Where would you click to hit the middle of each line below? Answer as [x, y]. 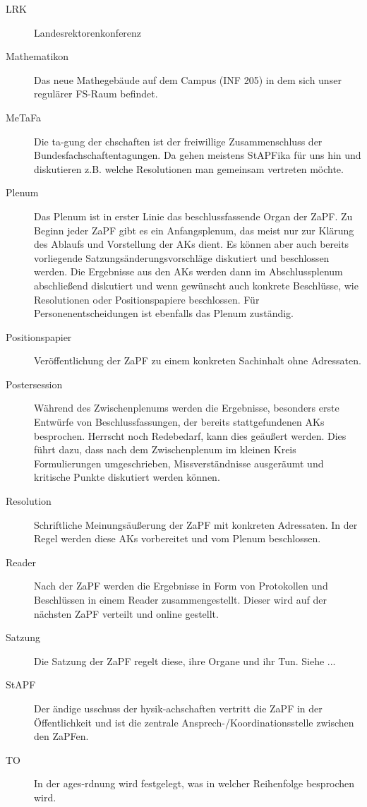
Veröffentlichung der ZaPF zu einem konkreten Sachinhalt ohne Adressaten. [198, 360]
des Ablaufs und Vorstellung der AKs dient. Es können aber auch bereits [192, 244]
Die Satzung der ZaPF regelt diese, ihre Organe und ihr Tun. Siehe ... [185, 660]
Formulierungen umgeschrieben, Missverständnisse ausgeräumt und [179, 463]
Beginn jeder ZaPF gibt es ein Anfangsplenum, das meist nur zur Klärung [194, 230]
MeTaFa [23, 117]
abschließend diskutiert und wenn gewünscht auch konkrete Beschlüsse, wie [196, 285]
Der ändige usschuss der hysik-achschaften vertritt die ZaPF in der [178, 708]
